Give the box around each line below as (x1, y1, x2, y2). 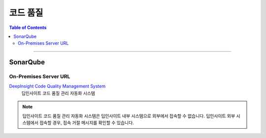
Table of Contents (9, 25, 47, 30)
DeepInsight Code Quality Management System (9, 83, 106, 89)
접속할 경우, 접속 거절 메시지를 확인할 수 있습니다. (39, 120, 134, 126)
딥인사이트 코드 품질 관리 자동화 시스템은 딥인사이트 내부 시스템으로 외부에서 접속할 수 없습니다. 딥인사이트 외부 (22, 113, 235, 119)
